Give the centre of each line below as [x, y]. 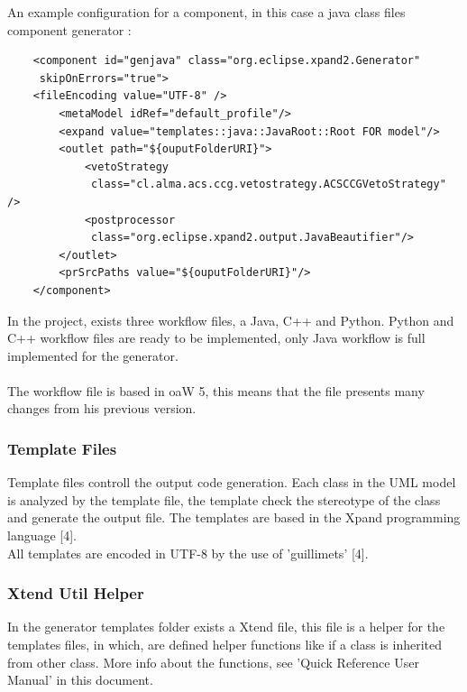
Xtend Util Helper [76, 593]
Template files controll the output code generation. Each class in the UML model [232, 482]
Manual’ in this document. [80, 680]
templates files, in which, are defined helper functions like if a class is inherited [225, 645]
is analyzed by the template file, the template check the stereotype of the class [224, 499]
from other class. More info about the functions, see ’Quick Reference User [213, 662]
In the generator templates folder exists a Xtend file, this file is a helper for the [226, 627]
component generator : [69, 29]
